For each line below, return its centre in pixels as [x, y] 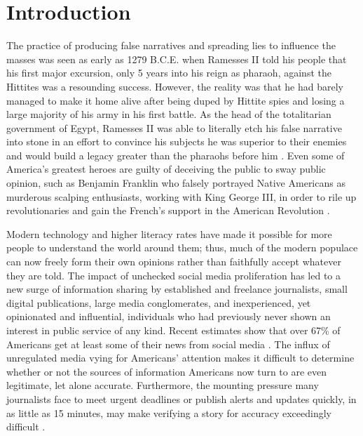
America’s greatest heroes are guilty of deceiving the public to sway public [166, 169]
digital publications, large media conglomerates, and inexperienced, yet [159, 302]
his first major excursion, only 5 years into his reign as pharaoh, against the [169, 73]
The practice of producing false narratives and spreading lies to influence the [171, 45]
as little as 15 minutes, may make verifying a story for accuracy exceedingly [169, 412]
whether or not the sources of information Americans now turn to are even [167, 371]
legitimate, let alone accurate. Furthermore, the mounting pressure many [163, 385]
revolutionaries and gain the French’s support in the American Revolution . [168, 210]
